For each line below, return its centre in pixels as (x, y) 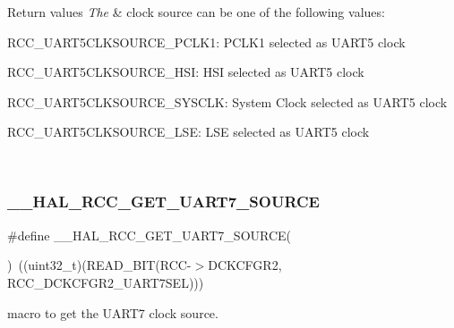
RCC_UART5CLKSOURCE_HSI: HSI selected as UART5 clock (186, 72)
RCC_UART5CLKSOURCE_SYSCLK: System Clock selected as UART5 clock (227, 101)
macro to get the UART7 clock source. (113, 312)
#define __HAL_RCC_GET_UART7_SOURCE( (150, 235)
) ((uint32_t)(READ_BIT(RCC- (99, 265)
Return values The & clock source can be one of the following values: (196, 12)
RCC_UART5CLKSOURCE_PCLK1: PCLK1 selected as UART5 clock (206, 42)
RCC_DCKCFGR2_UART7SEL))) (106, 282)
